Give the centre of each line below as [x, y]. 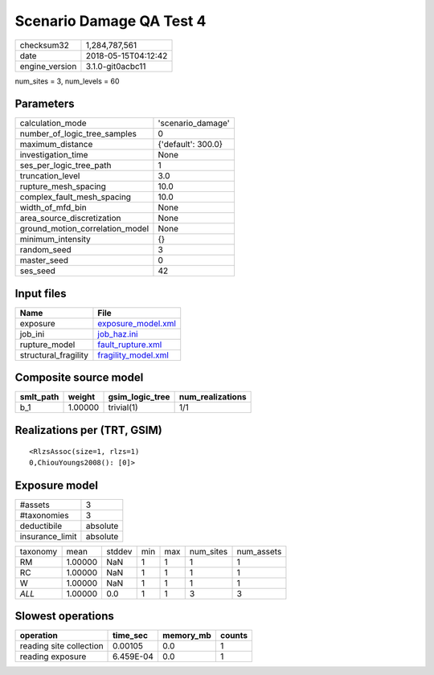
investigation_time [54, 155]
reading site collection [61, 646]
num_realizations [213, 397]
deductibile [41, 526]
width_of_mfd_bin [53, 207]
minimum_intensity [55, 239]
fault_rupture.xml [130, 344]
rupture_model [47, 344]
